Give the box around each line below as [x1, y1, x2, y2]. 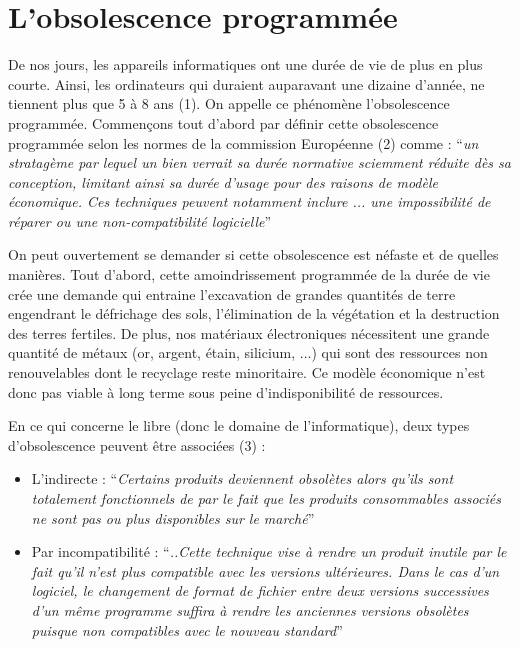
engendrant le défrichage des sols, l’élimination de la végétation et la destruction [8, 303, 500, 324]
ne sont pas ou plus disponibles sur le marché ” [31, 507, 315, 528]
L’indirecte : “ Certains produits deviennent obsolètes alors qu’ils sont [31, 468, 454, 489]
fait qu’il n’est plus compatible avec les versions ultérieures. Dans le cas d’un [31, 560, 500, 581]
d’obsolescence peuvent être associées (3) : [8, 434, 266, 455]
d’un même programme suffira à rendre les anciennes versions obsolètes [31, 599, 469, 620]
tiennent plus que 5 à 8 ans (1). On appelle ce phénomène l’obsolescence [8, 93, 450, 114]
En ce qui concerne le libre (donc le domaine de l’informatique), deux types [8, 415, 470, 436]
